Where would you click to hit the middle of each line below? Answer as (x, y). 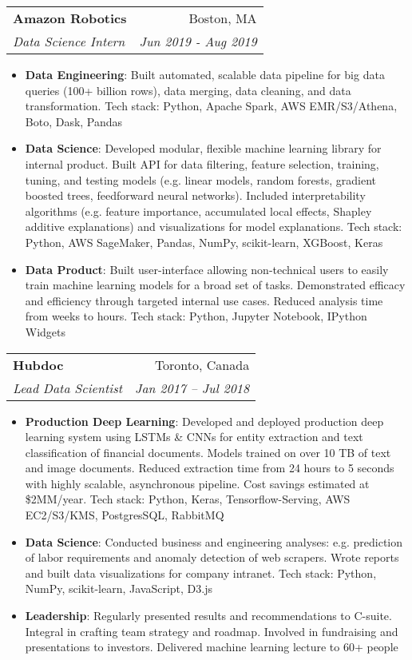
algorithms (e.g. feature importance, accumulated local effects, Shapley (198, 211)
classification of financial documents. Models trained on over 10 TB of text (208, 452)
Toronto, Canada (202, 364)
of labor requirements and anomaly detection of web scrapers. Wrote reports (212, 557)
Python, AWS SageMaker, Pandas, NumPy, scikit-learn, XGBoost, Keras (204, 242)
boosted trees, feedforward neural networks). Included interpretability (195, 195)
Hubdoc (38, 364)
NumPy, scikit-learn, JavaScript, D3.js (119, 588)
